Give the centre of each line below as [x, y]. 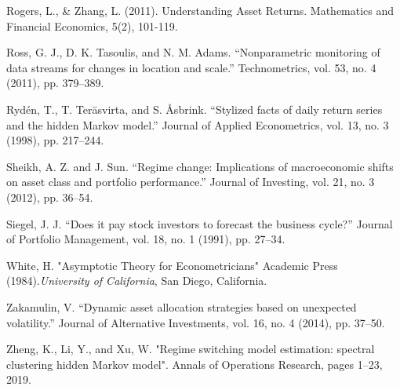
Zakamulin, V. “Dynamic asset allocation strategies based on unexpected [182, 306]
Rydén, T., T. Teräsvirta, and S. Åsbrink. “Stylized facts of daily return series [195, 109]
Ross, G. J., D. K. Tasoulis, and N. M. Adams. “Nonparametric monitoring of [193, 52]
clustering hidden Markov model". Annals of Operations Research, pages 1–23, [195, 364]
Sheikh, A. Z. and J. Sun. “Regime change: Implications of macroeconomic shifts [200, 166]
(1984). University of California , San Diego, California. [137, 281]
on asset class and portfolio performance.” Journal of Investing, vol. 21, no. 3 [191, 182]
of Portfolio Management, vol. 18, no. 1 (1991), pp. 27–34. [146, 239]
